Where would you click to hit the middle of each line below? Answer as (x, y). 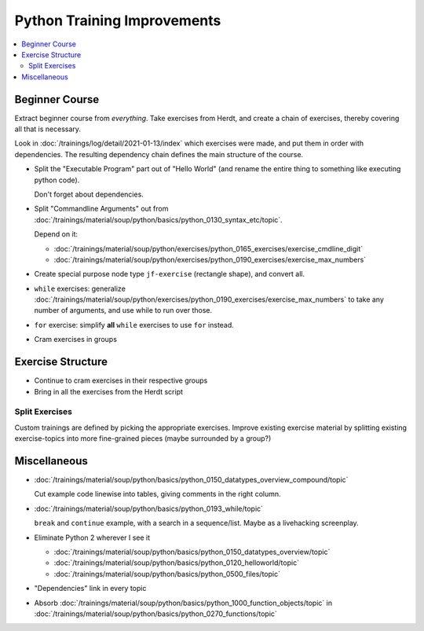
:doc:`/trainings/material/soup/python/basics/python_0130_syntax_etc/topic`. (158, 219)
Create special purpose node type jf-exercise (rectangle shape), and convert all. (170, 274)
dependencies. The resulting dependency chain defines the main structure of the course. (159, 154)
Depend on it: (56, 234)
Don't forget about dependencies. (89, 194)
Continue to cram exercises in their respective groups (121, 380)
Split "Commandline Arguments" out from (101, 209)
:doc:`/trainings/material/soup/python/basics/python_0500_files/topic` (167, 574)
